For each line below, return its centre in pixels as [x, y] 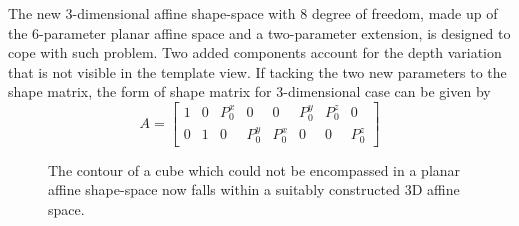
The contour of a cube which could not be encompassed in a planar [254, 169]
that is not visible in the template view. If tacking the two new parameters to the [257, 71]
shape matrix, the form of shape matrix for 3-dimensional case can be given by [249, 91]
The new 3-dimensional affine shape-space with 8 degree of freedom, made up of [253, 13]
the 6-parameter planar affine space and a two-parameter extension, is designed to [259, 32]
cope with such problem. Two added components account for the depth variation [255, 52]
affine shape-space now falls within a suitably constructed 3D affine [254, 189]
